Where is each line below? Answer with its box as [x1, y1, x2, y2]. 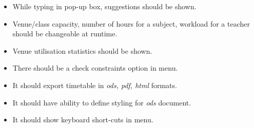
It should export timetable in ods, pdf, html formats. [12, 79, 177, 90]
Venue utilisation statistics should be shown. [12, 45, 152, 56]
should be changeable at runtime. [12, 28, 118, 39]
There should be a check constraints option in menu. [12, 62, 178, 73]
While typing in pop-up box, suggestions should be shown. [12, 1, 197, 11]
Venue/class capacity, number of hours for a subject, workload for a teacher [12, 18, 250, 29]
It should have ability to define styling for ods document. [12, 97, 191, 108]
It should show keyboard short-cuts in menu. [12, 114, 153, 125]
